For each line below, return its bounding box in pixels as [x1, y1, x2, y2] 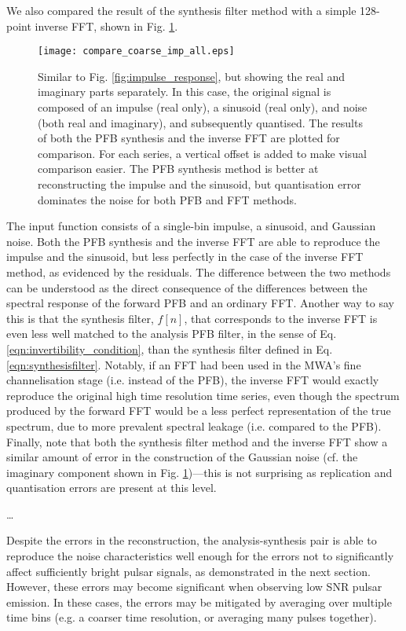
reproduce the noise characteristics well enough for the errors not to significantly [6, 548, 394, 564]
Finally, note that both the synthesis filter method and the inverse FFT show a [6, 433, 388, 449]
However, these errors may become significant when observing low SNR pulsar [6, 578, 382, 595]
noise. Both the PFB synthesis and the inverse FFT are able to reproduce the [6, 233, 380, 249]
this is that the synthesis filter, [6, 310, 154, 326]
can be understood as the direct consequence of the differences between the [6, 279, 368, 295]
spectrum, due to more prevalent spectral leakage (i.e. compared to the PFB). [6, 417, 382, 434]
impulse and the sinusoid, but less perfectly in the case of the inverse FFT [6, 248, 364, 265]
